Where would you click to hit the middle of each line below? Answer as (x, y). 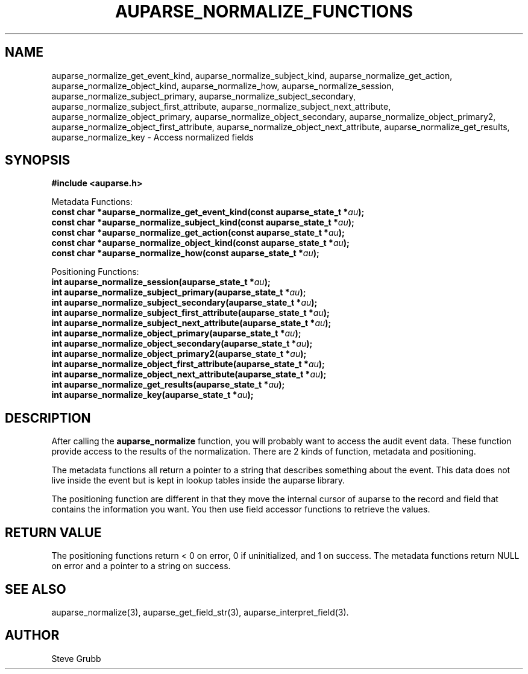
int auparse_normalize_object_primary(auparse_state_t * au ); (176, 333)
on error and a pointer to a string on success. (141, 566)
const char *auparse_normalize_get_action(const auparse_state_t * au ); (198, 233)
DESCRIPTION (48, 418)
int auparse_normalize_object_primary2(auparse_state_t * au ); (179, 354)
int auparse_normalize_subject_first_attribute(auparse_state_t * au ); (190, 313)
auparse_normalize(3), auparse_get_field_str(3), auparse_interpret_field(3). (200, 612)
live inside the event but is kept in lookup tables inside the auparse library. (198, 480)
